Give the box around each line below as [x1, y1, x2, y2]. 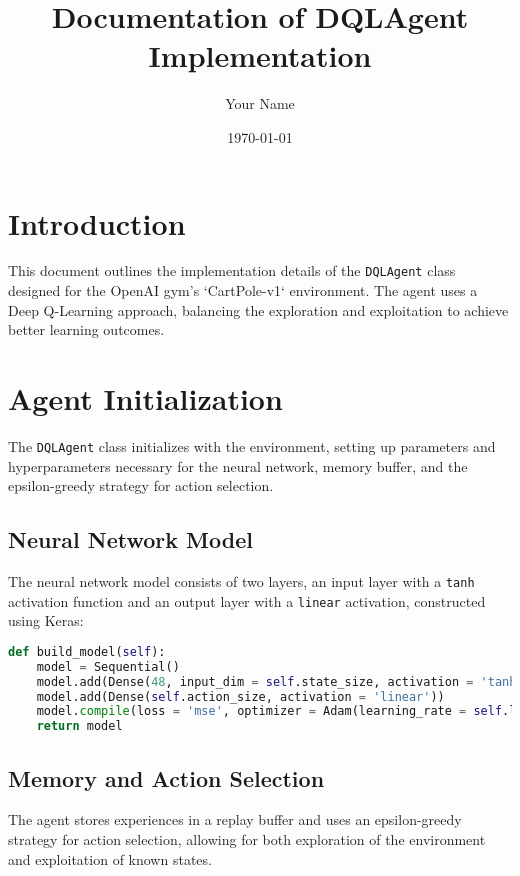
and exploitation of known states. [8, 848, 212, 869]
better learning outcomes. [8, 319, 165, 340]
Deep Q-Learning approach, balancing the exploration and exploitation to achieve [8, 299, 509, 320]
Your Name [225, 93, 295, 114]
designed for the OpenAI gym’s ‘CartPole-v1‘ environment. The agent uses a [8, 280, 478, 301]
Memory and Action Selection [8, 762, 325, 793]
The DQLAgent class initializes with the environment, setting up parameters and [8, 436, 496, 456]
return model [36, 719, 123, 734]
